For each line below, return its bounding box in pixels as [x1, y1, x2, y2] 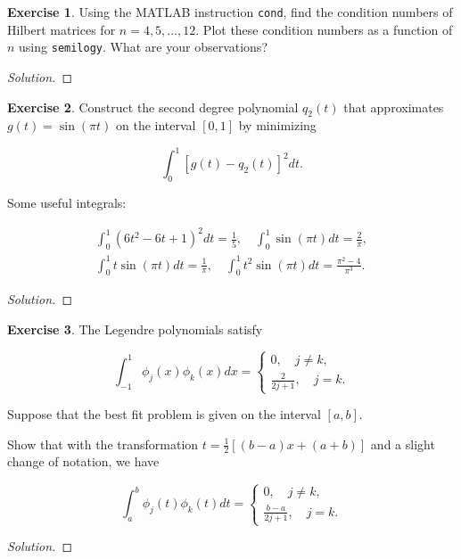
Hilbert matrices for [7, 20, 116, 38]
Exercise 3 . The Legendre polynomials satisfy [7, 320, 263, 339]
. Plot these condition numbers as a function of [195, 20, 453, 38]
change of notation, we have [7, 452, 160, 471]
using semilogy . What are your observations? [19, 37, 268, 56]
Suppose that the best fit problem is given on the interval [7, 405, 321, 423]
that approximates [343, 97, 444, 116]
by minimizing [238, 116, 317, 135]
